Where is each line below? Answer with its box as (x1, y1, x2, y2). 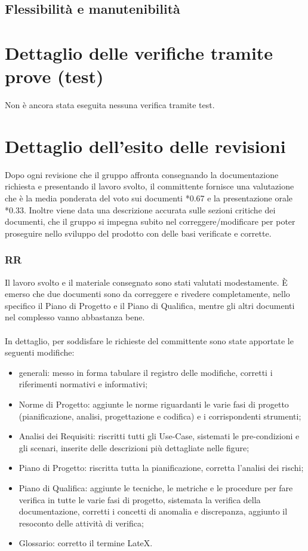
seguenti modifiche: (5, 346, 75, 359)
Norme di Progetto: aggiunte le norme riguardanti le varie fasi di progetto (19, 397, 289, 410)
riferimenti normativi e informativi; (19, 378, 148, 390)
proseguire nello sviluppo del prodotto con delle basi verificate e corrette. (5, 226, 272, 239)
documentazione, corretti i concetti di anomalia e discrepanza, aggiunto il (19, 505, 288, 518)
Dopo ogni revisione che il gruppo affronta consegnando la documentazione (5, 168, 279, 180)
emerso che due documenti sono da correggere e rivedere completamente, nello (5, 287, 290, 300)
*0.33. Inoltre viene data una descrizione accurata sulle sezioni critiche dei (5, 203, 276, 216)
